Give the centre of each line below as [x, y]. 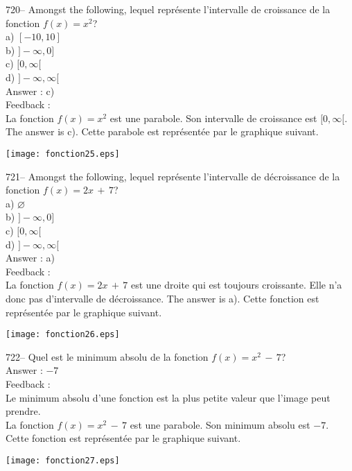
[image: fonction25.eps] [63, 154]
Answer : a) [30, 258]
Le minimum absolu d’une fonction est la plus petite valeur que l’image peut [168, 397]
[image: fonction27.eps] [63, 460]
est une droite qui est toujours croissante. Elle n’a [236, 285]
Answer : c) [30, 91]
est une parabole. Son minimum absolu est [220, 424]
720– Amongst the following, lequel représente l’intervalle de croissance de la [168, 9]
